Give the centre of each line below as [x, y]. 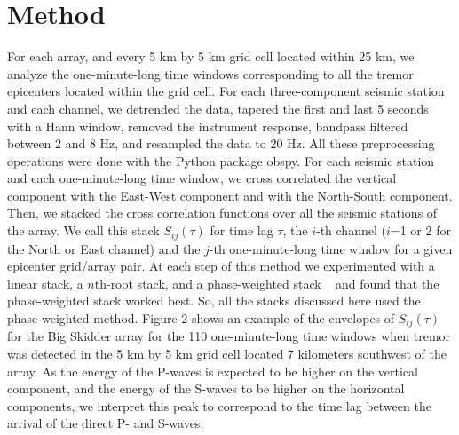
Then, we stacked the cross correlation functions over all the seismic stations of [222, 213]
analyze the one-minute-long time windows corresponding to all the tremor [210, 73]
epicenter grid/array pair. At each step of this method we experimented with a [221, 266]
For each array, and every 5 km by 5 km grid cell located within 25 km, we [211, 56]
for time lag [241, 230]
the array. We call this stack [83, 230]
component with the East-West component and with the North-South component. [230, 195]
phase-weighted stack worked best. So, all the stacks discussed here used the [214, 301]
